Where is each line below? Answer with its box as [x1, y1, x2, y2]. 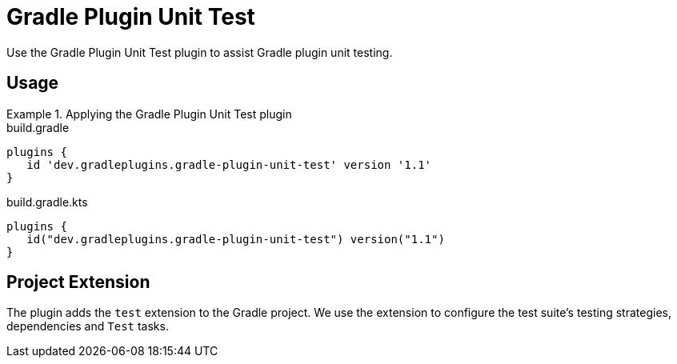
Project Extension [6, 272, 150, 293]
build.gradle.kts [6, 194, 88, 209]
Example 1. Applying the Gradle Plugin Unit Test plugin [6, 106, 292, 121]
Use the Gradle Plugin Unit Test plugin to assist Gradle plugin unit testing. [6, 45, 393, 59]
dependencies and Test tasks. [6, 319, 169, 334]
